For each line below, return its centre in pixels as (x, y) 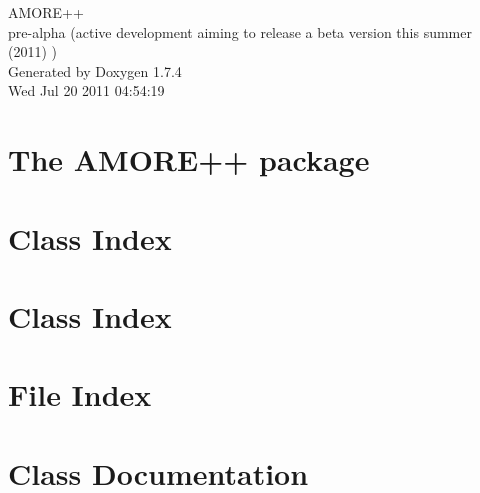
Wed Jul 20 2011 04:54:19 (86, 90)
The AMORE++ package (189, 159)
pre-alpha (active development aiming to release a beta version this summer (240, 31)
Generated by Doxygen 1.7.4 (95, 70)
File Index (80, 394)
